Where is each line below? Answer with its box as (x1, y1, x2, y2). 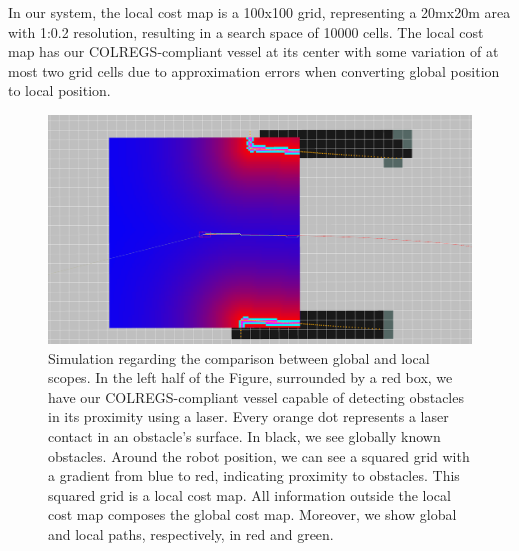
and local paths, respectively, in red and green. (48, 523, 334, 544)
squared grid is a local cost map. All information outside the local (48, 484, 451, 505)
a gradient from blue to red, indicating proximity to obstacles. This (48, 465, 460, 486)
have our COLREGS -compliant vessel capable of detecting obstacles (48, 386, 464, 407)
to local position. (8, 80, 111, 101)
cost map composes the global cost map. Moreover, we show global (48, 504, 457, 525)
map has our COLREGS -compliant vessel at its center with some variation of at (8, 41, 499, 62)
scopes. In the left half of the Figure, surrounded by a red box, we (48, 367, 453, 388)
